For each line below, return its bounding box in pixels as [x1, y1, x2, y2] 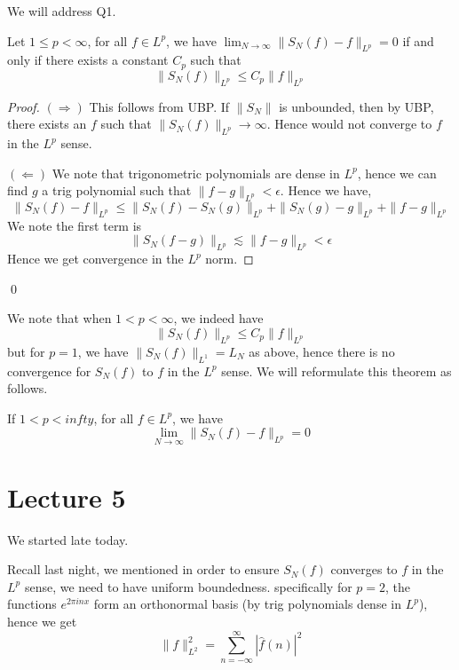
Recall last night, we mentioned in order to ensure [7, 560, 280, 579]
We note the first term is [7, 216, 142, 234]
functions [7, 595, 57, 613]
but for [7, 342, 45, 360]
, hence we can [357, 163, 437, 182]
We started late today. [7, 530, 129, 548]
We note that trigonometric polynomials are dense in [51, 163, 340, 182]
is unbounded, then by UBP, [279, 97, 434, 115]
